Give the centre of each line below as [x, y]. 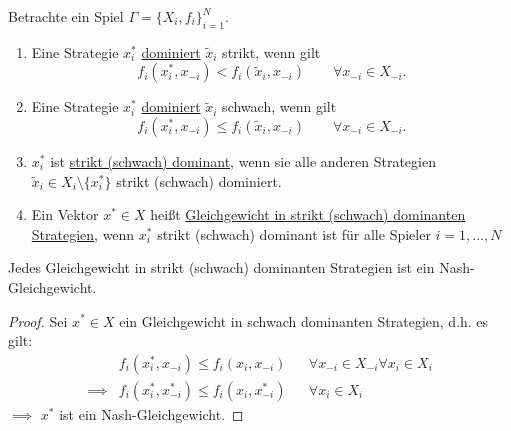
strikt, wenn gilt [271, 51]
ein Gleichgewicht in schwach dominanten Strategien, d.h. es [304, 320]
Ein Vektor [65, 214]
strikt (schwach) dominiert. [199, 180]
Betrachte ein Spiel [66, 16]
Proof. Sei [38, 320]
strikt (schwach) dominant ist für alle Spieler [294, 233]
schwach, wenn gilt [279, 106]
